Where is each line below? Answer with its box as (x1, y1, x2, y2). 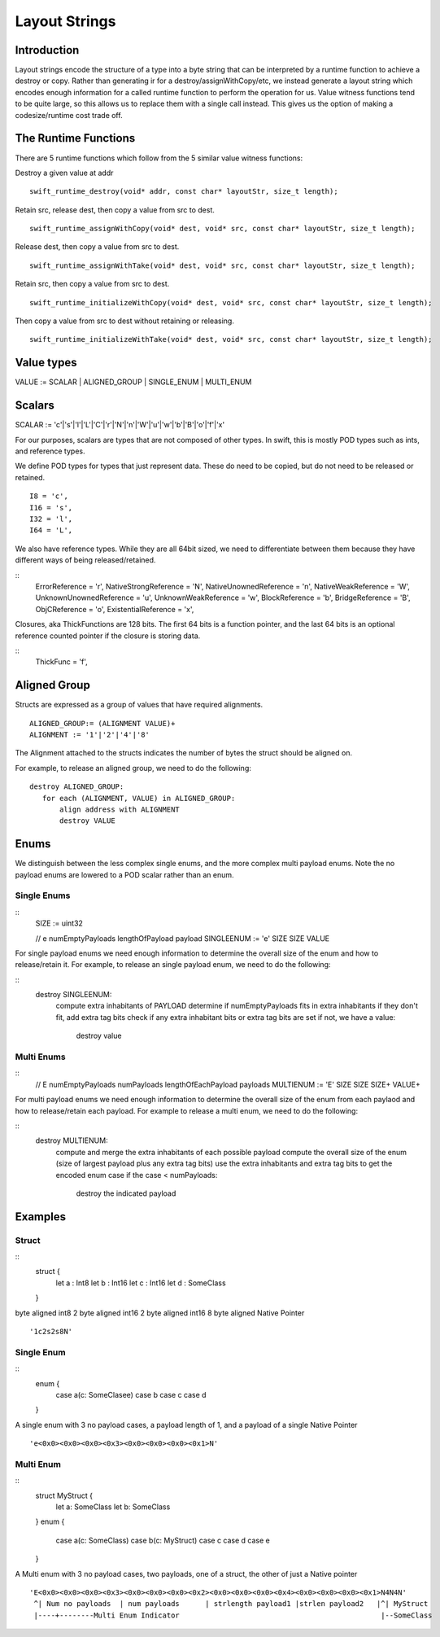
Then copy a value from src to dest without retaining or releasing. (15, 316, 235, 326)
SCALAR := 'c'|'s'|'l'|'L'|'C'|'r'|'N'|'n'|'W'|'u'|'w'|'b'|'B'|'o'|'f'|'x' (15, 420, 225, 430)
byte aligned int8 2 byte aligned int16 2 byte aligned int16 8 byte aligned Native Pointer (15, 1307, 305, 1318)
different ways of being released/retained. (15, 555, 156, 565)
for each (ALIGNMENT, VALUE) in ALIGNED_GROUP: (41, 794, 236, 803)
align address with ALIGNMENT (59, 804, 181, 814)
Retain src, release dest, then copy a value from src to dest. (15, 204, 216, 215)
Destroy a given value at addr (15, 168, 114, 177)
